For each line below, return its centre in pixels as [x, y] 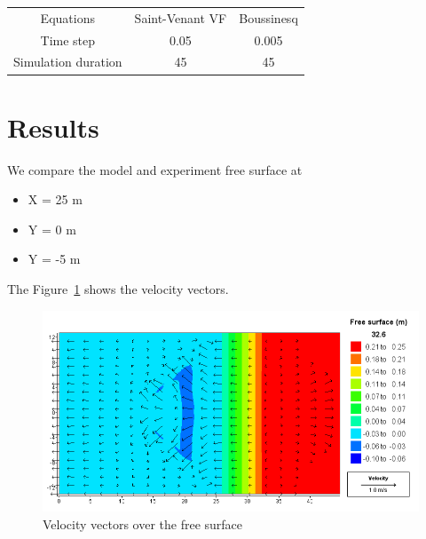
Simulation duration [68, 62]
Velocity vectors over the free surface [143, 523]
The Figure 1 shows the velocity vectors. [118, 289]
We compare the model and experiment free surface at [155, 169]
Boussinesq [268, 17]
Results [53, 127]
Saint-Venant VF [181, 17]
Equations [67, 17]
